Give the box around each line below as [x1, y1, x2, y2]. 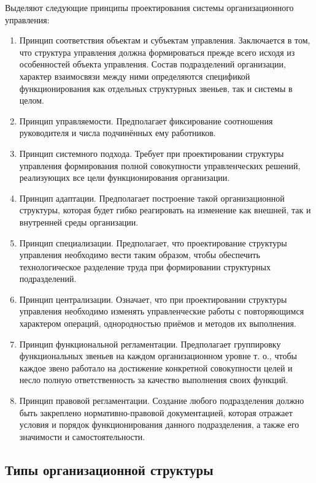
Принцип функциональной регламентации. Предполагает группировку [19, 337, 281, 350]
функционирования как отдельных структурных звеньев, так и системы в [19, 82, 293, 94]
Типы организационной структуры [5, 460, 214, 479]
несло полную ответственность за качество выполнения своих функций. [19, 373, 288, 386]
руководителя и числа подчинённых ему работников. [19, 126, 216, 139]
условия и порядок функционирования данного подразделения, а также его [19, 418, 299, 431]
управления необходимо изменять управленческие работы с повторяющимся [19, 305, 304, 318]
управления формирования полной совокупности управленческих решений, [19, 159, 301, 172]
